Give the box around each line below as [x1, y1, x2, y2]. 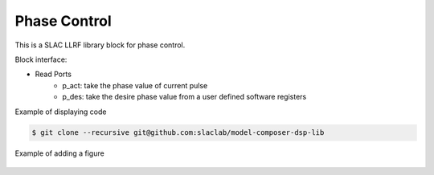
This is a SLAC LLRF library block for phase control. [14, 40, 186, 50]
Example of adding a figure [14, 149, 104, 158]
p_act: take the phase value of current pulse [62, 80, 208, 90]
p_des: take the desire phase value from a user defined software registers [62, 92, 307, 102]
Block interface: [14, 55, 68, 64]
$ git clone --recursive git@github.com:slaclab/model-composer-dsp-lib [31, 128, 325, 137]
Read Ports [35, 69, 72, 79]
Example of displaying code [14, 107, 107, 116]
